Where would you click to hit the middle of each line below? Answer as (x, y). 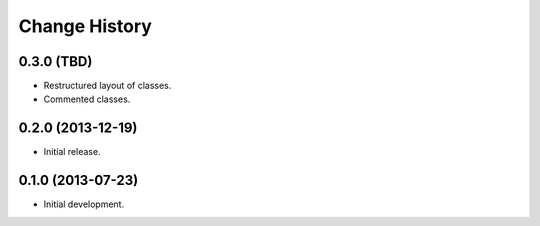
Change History (85, 26)
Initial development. (84, 204)
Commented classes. (87, 99)
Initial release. (72, 152)
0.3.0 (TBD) (55, 61)
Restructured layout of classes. (107, 86)
